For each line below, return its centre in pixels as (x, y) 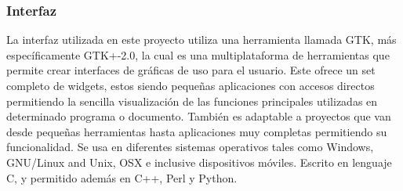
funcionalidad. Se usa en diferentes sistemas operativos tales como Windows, (190, 147)
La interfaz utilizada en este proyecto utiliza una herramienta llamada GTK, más (201, 40)
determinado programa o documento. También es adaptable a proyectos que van (199, 116)
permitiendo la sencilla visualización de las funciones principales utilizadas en (192, 101)
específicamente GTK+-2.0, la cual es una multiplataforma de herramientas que (198, 54)
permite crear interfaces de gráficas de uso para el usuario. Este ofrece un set (191, 70)
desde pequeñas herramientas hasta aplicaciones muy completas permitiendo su (197, 131)
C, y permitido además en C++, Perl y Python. (122, 177)
